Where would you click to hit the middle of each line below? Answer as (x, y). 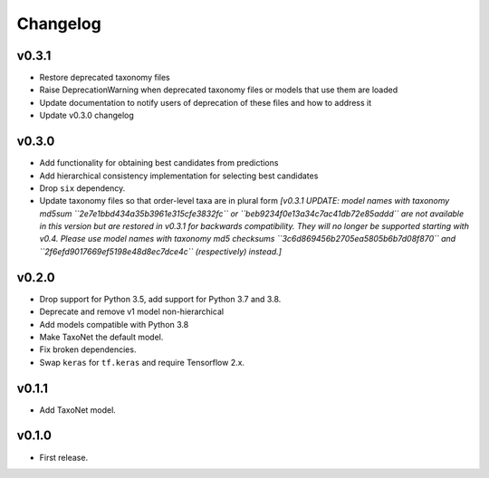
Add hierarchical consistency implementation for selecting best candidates (179, 176)
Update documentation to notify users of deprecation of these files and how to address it (206, 102)
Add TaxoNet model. (78, 410)
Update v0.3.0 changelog (87, 115)
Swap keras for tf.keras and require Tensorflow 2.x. (142, 362)
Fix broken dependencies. (88, 349)
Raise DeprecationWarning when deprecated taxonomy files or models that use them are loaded (219, 90)
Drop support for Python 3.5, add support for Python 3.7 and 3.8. (160, 299)
